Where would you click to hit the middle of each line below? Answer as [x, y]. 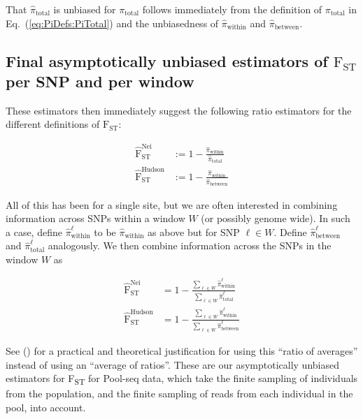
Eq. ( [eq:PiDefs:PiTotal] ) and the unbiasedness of [112, 23]
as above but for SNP [194, 231]
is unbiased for [85, 9]
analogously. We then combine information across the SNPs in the [190, 245]
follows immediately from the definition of [232, 9]
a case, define [34, 231]
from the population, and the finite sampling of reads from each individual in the [179, 394]
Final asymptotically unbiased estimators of [167, 60]
